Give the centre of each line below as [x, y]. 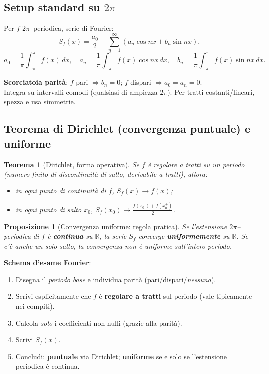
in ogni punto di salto [49, 209]
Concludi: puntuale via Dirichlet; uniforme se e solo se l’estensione [121, 356]
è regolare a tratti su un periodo [196, 164]
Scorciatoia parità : [36, 82]
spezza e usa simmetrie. [40, 101]
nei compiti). [35, 306]
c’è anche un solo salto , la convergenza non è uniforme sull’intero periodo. [118, 246]
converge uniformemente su [184, 236]
